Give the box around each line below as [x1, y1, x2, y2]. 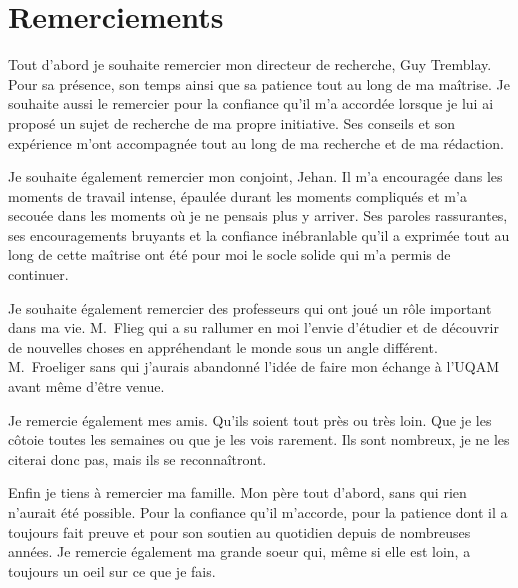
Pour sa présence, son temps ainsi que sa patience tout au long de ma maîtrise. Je [8, 73, 510, 94]
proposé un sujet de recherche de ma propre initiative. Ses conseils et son [8, 112, 456, 133]
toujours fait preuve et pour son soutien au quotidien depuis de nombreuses [8, 521, 471, 542]
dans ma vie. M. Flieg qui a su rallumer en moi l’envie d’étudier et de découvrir [8, 317, 499, 338]
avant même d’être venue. [8, 376, 165, 397]
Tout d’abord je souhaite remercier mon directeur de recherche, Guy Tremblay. [8, 54, 492, 75]
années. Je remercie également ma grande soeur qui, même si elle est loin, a [8, 541, 471, 562]
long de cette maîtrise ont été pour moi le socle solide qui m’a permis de [8, 244, 451, 265]
